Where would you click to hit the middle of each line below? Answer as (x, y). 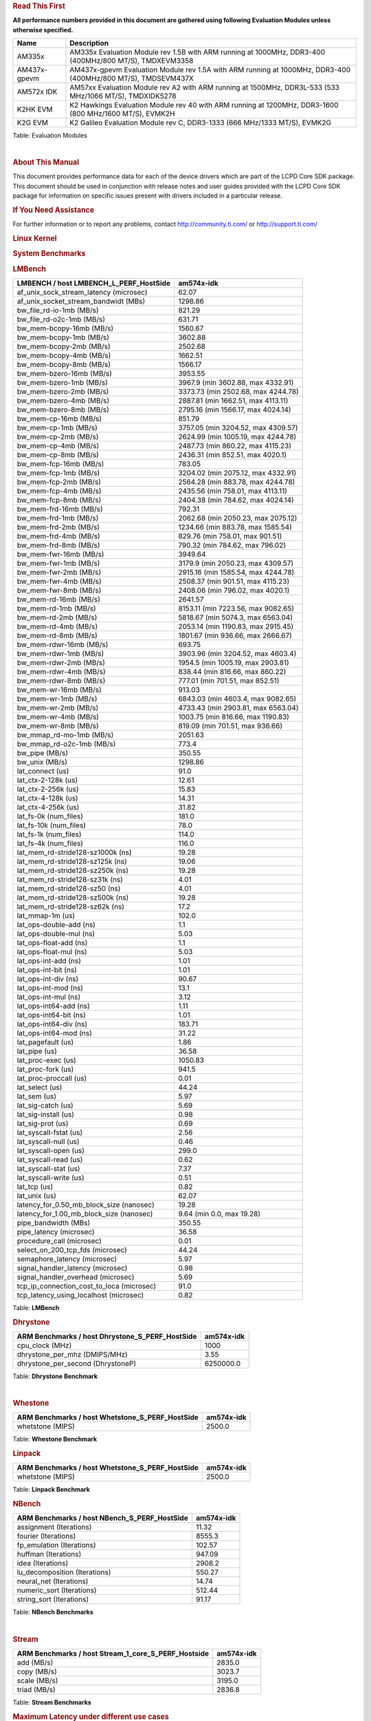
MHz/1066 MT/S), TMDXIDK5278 (123, 96)
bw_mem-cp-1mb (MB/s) (57, 427)
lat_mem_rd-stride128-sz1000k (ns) (74, 852)
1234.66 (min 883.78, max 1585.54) (235, 527)
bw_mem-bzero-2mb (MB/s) (63, 391)
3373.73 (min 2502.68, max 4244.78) (238, 391)
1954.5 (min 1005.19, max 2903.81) (234, 662)
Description (89, 43)
